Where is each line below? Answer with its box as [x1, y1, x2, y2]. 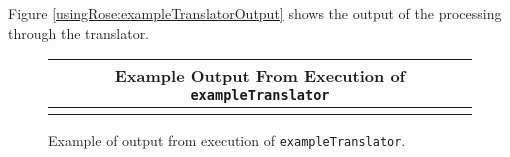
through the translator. [8, 22, 150, 43]
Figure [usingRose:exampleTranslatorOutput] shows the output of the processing [8, 3, 502, 23]
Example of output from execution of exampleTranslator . [48, 130, 406, 151]
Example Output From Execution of [114, 64, 406, 88]
